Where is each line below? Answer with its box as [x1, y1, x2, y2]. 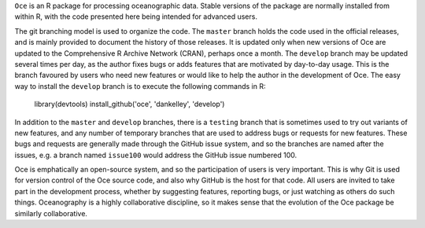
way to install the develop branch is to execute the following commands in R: [14, 81, 267, 90]
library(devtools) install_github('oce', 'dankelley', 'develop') [34, 99, 225, 109]
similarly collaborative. [14, 208, 88, 218]
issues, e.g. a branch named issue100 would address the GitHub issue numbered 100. [14, 150, 297, 160]
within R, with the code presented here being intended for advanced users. [14, 12, 257, 21]
